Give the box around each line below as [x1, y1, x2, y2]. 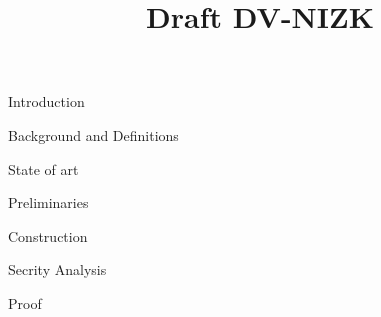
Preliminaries [8, 192, 89, 213]
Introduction [8, 91, 85, 112]
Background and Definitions [8, 124, 179, 145]
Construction [8, 225, 88, 246]
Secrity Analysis [8, 259, 107, 280]
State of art [8, 158, 79, 179]
